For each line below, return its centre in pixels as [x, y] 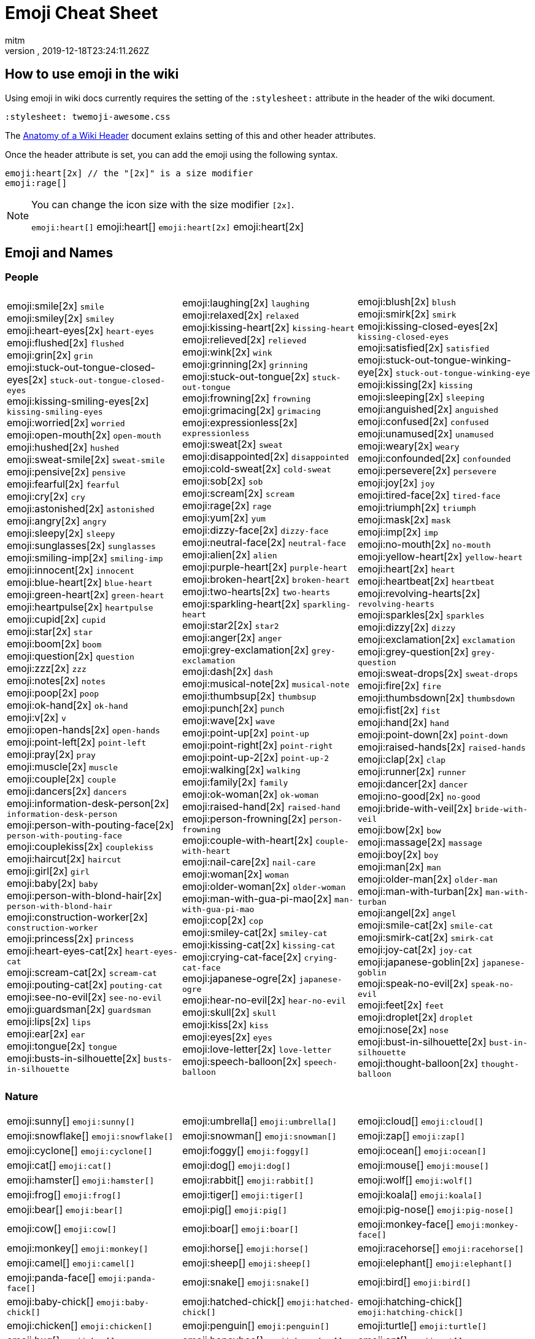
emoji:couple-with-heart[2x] [247, 841]
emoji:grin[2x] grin [50, 355]
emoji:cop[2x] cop [222, 920]
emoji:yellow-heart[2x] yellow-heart [440, 556]
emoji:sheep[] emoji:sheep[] [246, 1263]
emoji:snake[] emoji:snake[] [246, 1282]
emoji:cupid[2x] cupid [56, 619]
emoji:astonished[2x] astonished [81, 509]
